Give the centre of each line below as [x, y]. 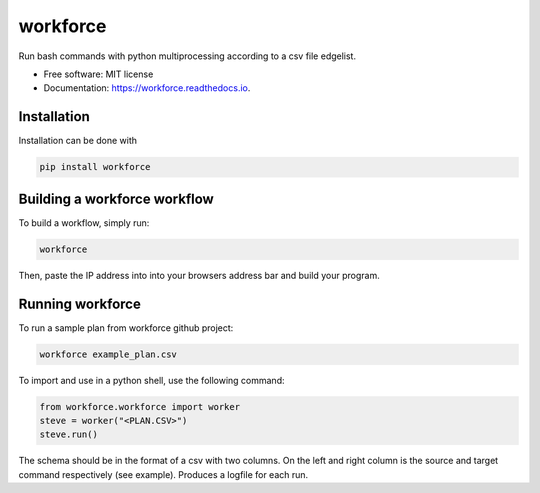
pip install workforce [95, 167]
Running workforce [80, 303]
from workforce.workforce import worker [139, 406]
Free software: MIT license [98, 74]
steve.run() [69, 434]
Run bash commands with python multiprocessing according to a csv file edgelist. [187, 56]
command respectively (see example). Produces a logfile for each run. [163, 474]
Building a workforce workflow [116, 198]
